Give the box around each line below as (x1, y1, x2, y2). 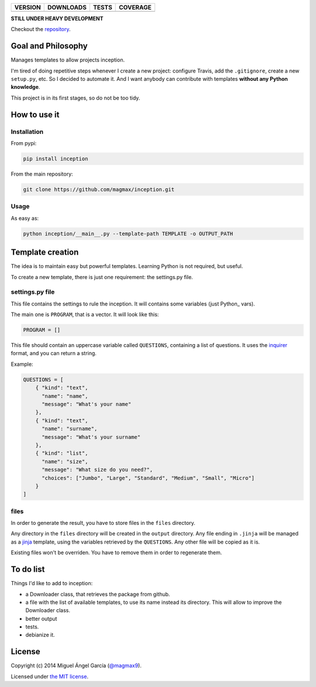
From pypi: (11, 140, 37, 147)
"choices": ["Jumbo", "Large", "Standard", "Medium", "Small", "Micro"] (42, 475, 255, 481)
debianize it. (25, 631, 55, 638)
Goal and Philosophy (11, 41, 88, 51)
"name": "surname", (42, 425, 98, 432)
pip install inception (23, 156, 88, 162)
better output (25, 615, 57, 622)
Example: (11, 360, 33, 367)
